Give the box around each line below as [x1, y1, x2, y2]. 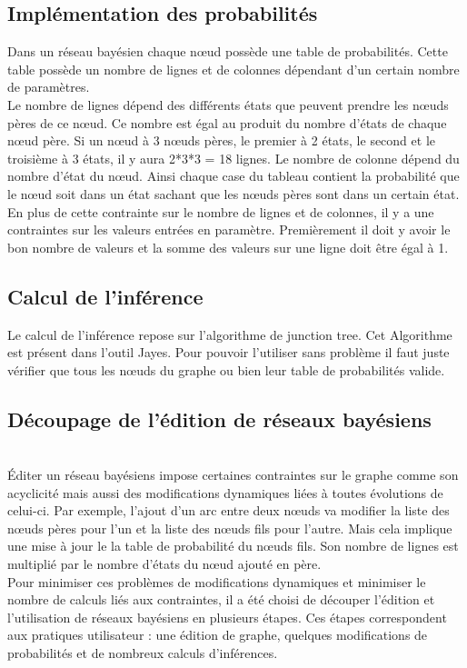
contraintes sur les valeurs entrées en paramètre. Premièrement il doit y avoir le [7, 220, 451, 239]
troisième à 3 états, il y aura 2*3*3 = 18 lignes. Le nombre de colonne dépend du [7, 148, 460, 167]
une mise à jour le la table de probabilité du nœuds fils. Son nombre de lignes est [7, 536, 459, 555]
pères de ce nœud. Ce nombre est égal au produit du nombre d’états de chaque [7, 113, 447, 132]
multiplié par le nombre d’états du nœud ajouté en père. [7, 554, 322, 573]
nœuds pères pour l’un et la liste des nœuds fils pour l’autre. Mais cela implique [7, 518, 452, 537]
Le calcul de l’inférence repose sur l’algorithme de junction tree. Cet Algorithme [7, 324, 452, 344]
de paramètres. [7, 77, 90, 96]
